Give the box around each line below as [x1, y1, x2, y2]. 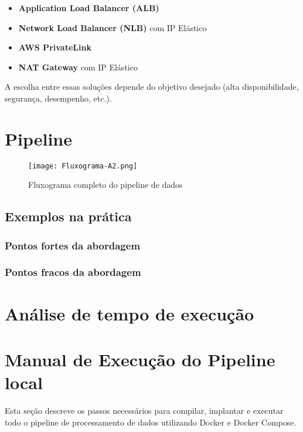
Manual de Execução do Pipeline [5, 347, 275, 371]
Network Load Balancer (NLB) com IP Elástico [18, 21, 207, 33]
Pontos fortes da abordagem [5, 238, 141, 252]
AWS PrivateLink [18, 41, 91, 53]
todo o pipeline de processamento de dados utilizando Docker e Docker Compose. [5, 416, 297, 428]
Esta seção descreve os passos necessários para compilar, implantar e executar [5, 404, 284, 417]
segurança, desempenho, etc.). [5, 92, 112, 104]
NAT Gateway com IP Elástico [18, 60, 138, 73]
